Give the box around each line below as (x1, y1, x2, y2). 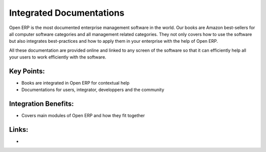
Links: (9, 125, 29, 134)
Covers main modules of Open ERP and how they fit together (21, 113, 145, 119)
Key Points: (9, 67, 45, 75)
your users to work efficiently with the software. (9, 54, 106, 60)
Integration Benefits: (9, 100, 74, 108)
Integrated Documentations (9, 7, 125, 18)
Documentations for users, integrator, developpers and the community (21, 87, 165, 93)
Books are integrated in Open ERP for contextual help (21, 80, 130, 86)
